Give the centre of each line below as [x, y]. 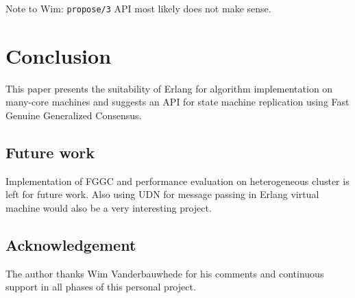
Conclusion [59, 55]
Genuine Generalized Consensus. [74, 115]
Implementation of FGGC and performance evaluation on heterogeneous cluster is [177, 181]
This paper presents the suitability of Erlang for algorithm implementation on [169, 88]
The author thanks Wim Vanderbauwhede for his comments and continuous [165, 273]
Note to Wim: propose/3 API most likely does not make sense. [138, 8]
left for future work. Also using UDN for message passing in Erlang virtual [162, 194]
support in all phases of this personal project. [101, 287]
